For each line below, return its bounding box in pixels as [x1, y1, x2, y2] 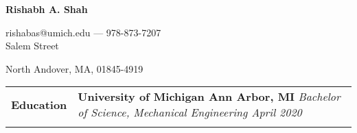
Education [11, 96, 67, 112]
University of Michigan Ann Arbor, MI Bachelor [78, 88, 341, 105]
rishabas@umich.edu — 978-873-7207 [5, 25, 161, 39]
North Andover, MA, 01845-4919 [5, 61, 143, 75]
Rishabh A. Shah [5, 2, 88, 16]
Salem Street [5, 38, 59, 53]
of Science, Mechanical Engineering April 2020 [78, 104, 302, 121]
